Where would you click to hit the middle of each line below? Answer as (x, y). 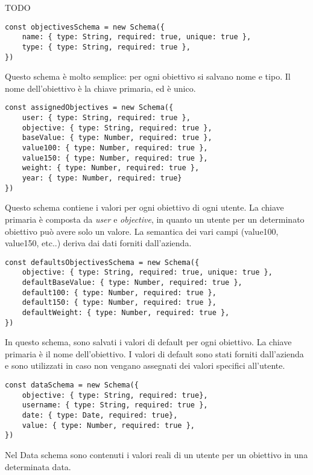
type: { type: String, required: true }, (106, 47)
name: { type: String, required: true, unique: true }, (137, 37)
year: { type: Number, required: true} (102, 178)
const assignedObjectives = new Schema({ (89, 108)
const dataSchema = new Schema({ (72, 385)
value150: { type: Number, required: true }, (115, 158)
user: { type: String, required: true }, (106, 118)
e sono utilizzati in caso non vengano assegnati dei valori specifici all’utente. (145, 365)
